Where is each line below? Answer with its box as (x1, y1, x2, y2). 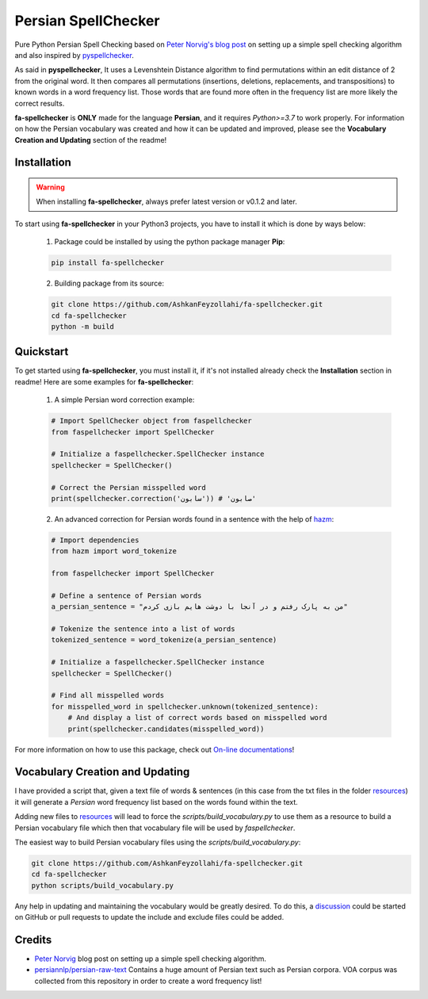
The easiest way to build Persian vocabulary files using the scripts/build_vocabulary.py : (14, 837, 301, 848)
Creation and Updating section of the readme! (14, 135, 167, 144)
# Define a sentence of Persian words (51, 591, 202, 600)
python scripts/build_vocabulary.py (31, 881, 174, 890)
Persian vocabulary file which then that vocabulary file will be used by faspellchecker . (14, 823, 296, 832)
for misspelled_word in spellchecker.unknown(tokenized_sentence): (51, 702, 319, 711)
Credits (14, 933, 52, 947)
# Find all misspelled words (51, 691, 165, 700)
